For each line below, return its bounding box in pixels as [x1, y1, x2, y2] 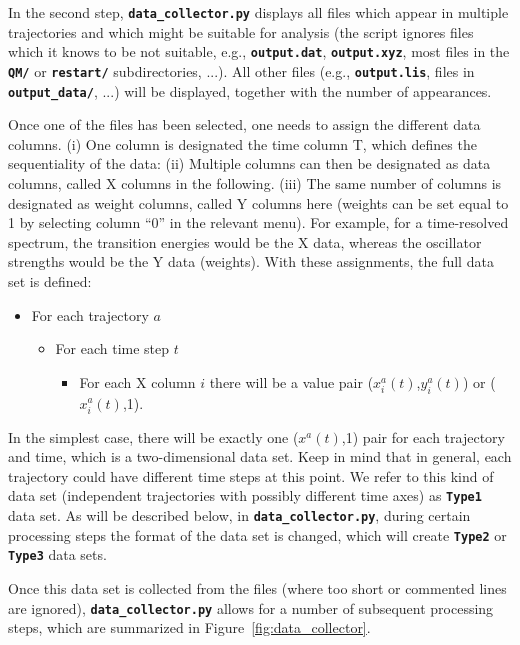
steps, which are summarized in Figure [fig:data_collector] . [8, 617, 371, 638]
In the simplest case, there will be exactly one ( [8, 426, 299, 447]
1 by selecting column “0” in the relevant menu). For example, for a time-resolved [8, 212, 509, 233]
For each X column [79, 371, 196, 392]
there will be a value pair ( [209, 371, 374, 392]
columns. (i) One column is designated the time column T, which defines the [8, 133, 477, 154]
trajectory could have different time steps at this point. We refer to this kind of [8, 465, 494, 486]
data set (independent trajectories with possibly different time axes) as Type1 [8, 485, 482, 506]
